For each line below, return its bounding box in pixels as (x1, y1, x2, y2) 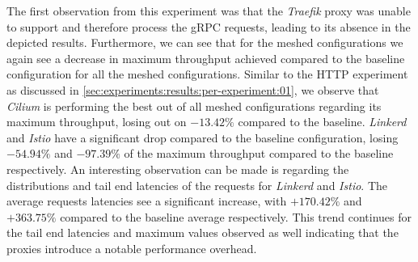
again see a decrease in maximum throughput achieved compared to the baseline (6, 49, 405, 66)
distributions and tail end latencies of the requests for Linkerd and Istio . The (6, 176, 388, 193)
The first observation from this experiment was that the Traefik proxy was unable (6, 2, 411, 19)
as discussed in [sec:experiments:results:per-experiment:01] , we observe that (6, 81, 379, 98)
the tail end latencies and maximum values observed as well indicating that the (6, 224, 399, 241)
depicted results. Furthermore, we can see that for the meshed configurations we (6, 34, 403, 51)
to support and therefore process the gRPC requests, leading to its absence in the (6, 18, 411, 35)
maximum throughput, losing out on (6, 113, 187, 130)
